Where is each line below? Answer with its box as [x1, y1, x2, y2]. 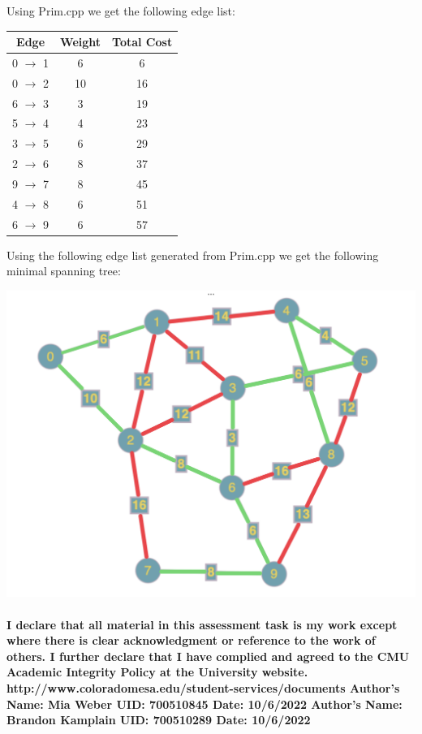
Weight [60, 33, 101, 50]
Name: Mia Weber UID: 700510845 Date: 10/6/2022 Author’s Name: [6, 695, 403, 712]
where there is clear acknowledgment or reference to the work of [6, 632, 376, 649]
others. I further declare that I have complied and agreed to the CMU [6, 647, 410, 664]
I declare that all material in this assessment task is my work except [6, 615, 398, 633]
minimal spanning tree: [6, 262, 121, 279]
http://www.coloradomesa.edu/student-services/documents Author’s [6, 680, 400, 697]
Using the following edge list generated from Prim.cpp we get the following [6, 246, 379, 263]
